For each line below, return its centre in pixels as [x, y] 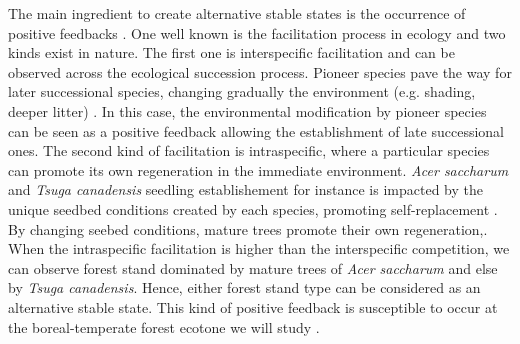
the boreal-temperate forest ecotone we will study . [164, 326]
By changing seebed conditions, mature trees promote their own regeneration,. [248, 228]
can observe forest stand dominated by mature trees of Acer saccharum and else [253, 267]
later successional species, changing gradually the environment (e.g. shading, [242, 91]
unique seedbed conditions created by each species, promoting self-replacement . [253, 208]
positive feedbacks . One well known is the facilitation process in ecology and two [257, 32]
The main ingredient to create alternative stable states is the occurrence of [237, 13]
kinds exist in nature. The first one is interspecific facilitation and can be [231, 52]
